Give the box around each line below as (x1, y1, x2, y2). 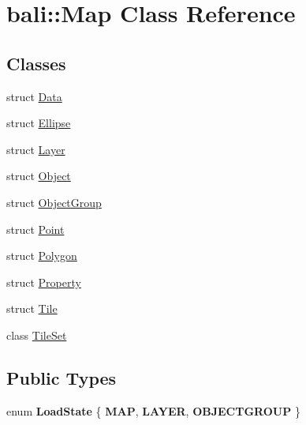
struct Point (6, 220, 65, 237)
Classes (6, 51, 66, 75)
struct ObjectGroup (6, 194, 102, 210)
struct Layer (6, 141, 65, 157)
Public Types (6, 365, 117, 389)
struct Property (6, 273, 81, 290)
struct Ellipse (6, 115, 71, 131)
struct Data (6, 88, 62, 104)
